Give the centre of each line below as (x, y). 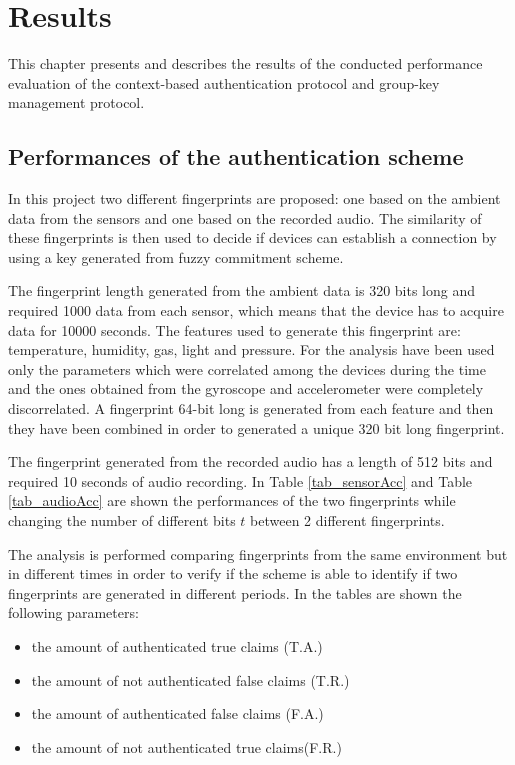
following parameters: (73, 612)
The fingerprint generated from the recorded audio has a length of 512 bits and (250, 461)
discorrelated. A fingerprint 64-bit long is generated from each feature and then (251, 408)
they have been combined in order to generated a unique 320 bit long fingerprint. (256, 427)
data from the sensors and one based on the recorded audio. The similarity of (245, 217)
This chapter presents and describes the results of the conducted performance (245, 63)
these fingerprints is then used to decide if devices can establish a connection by (252, 237)
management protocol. (76, 102)
